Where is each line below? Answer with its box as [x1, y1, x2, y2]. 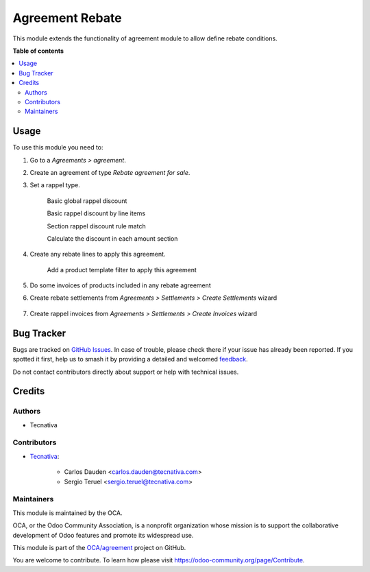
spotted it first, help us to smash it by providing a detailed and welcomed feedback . [12, 355, 248, 364]
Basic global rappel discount [47, 196, 127, 205]
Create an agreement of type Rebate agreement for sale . [29, 168, 190, 176]
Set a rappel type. [29, 181, 80, 189]
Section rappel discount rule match [47, 222, 147, 230]
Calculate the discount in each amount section [47, 234, 178, 243]
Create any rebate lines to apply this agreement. [29, 250, 166, 259]
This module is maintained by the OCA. [12, 508, 123, 517]
